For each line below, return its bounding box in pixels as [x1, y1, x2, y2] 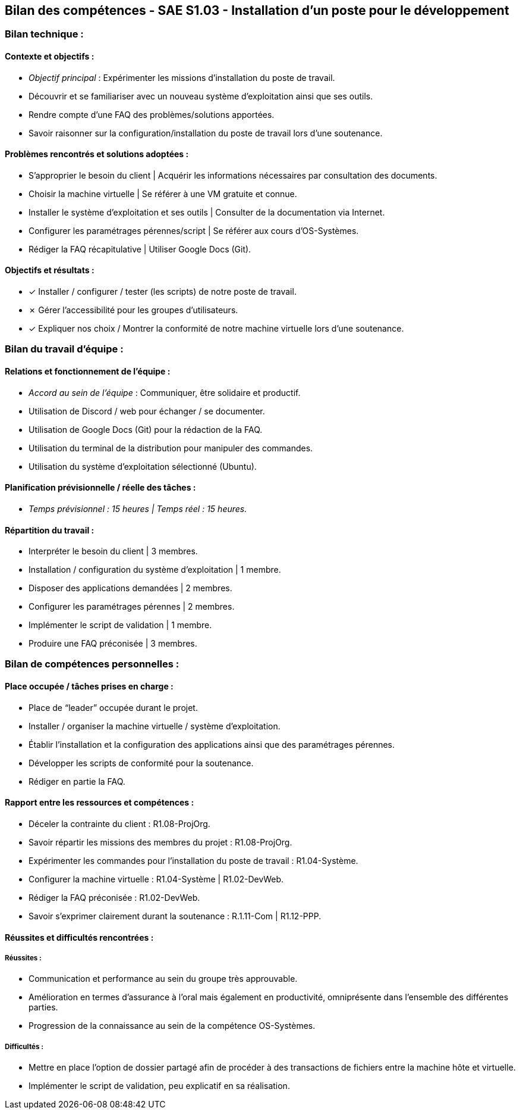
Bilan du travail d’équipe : [5, 343, 124, 355]
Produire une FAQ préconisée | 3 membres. [29, 638, 197, 649]
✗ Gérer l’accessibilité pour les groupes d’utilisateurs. [29, 305, 238, 316]
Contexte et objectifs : [5, 51, 94, 62]
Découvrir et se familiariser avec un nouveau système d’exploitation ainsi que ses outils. [29, 91, 373, 101]
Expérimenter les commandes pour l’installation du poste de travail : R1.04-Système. [29, 855, 358, 866]
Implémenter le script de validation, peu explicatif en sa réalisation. [29, 1081, 290, 1091]
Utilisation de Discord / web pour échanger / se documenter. [29, 405, 265, 416]
